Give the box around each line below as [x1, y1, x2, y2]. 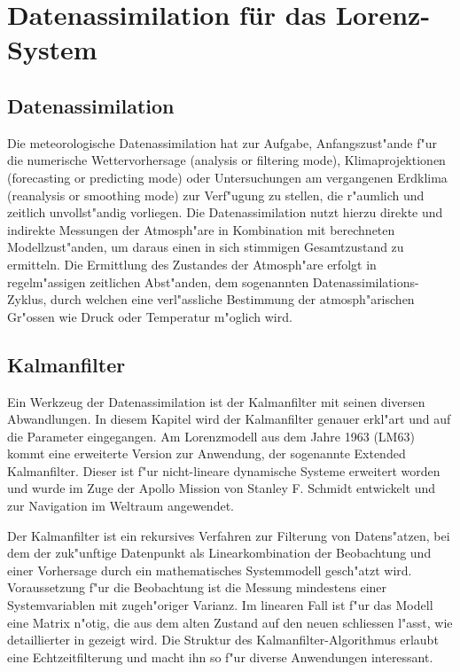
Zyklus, [7, 290, 47, 309]
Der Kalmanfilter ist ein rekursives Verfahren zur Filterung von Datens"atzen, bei [7, 526, 450, 544]
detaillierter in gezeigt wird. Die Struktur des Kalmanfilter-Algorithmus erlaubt [7, 630, 439, 649]
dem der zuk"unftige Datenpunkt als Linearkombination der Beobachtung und [7, 543, 432, 562]
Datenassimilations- [312, 272, 419, 291]
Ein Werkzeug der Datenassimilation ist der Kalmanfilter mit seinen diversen [7, 392, 425, 410]
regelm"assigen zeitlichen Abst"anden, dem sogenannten [7, 272, 309, 291]
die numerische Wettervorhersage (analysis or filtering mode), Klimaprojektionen [7, 151, 446, 169]
